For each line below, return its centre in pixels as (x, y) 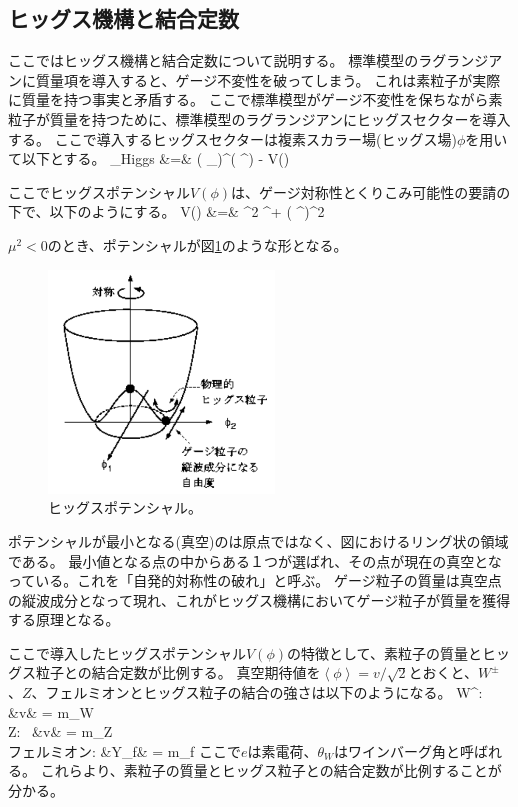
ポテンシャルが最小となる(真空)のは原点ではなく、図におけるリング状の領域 (258, 540)
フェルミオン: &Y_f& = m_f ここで (124, 750)
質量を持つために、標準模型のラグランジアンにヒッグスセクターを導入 (280, 118)
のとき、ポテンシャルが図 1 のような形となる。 (197, 244)
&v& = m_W (51, 711)
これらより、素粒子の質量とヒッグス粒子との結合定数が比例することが (271, 770)
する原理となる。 (64, 619)
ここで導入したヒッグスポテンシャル (127, 652)
